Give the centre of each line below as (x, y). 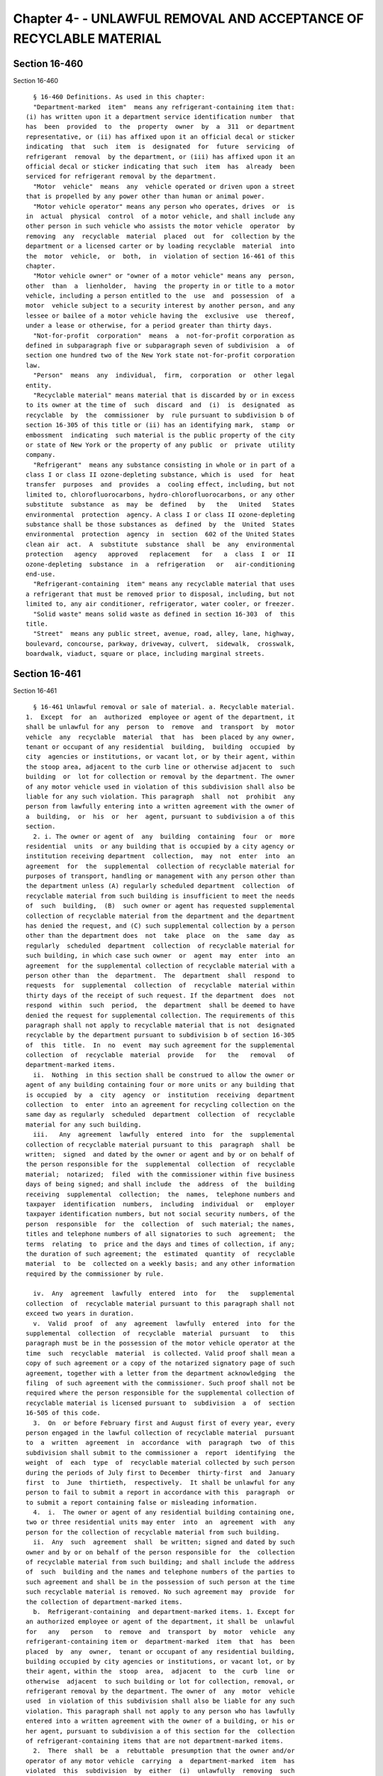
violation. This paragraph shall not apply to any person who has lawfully (160, 1711)
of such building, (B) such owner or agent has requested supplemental (160, 906)
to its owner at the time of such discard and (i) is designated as (160, 405)
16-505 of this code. (63, 1413)
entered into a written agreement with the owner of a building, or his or (160, 1721)
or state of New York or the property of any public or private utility (160, 445)
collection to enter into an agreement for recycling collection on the (160, 1105)
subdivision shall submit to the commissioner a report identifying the (160, 1452)
